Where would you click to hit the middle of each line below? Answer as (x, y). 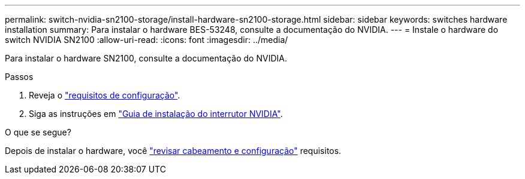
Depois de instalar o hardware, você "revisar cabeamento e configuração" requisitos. (173, 151)
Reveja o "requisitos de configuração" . (105, 95)
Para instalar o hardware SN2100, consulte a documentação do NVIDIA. (146, 58)
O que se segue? (38, 132)
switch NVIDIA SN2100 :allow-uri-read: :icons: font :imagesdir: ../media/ (147, 40)
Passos (19, 77)
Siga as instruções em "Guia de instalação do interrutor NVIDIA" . (156, 114)
